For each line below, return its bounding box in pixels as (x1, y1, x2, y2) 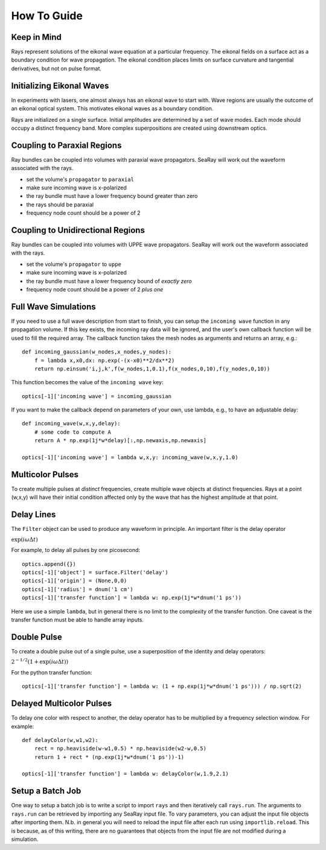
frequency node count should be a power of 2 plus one (26, 286, 164, 293)
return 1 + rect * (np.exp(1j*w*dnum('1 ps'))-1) (34, 753, 184, 760)
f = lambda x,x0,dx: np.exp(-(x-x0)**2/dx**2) (34, 357, 175, 364)
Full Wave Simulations (11, 302, 96, 312)
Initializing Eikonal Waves (11, 80, 109, 90)
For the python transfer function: (11, 668, 93, 676)
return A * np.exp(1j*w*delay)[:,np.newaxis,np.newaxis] (34, 437, 206, 444)
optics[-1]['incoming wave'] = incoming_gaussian (22, 393, 172, 399)
